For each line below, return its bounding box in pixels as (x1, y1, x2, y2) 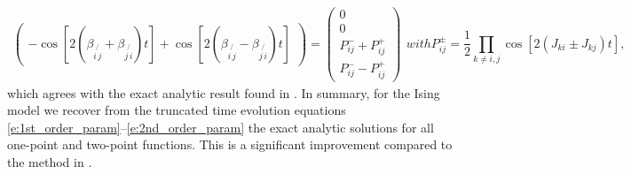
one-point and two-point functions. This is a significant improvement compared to (7, 135, 453, 154)
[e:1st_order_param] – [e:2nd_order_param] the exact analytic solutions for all (7, 117, 434, 136)
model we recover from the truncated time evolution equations (7, 101, 346, 119)
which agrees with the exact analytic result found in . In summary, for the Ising (7, 83, 440, 102)
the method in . (7, 153, 92, 171)
